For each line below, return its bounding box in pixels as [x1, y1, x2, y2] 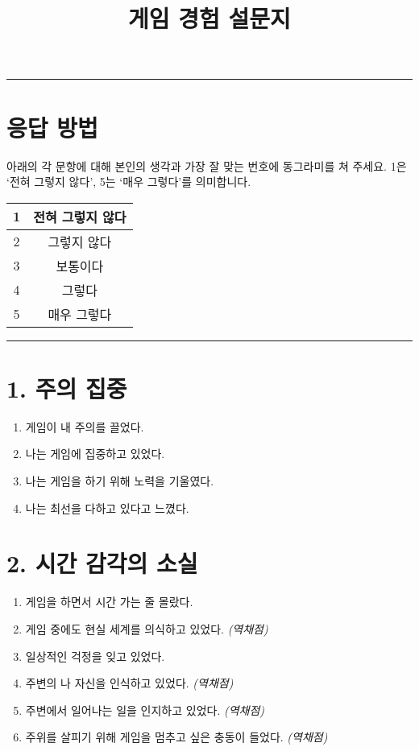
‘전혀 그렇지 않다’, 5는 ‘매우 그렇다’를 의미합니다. [6, 173, 251, 190]
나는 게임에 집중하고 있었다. [25, 445, 165, 462]
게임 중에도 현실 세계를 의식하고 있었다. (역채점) [25, 620, 268, 637]
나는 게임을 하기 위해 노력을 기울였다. [25, 472, 214, 489]
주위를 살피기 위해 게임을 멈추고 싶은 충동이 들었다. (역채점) [25, 728, 328, 745]
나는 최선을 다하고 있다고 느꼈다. [25, 499, 189, 516]
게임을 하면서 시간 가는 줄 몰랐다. [25, 593, 193, 610]
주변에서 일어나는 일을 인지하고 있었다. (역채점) [25, 701, 265, 718]
